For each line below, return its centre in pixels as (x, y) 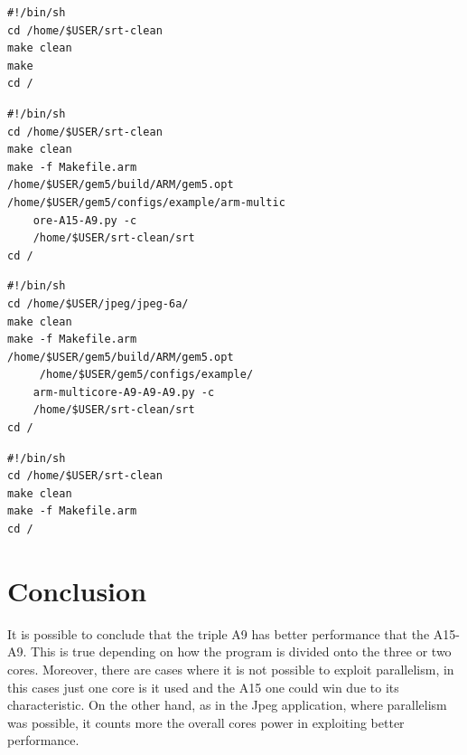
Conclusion (77, 590)
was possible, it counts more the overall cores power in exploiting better (206, 722)
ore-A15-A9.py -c (85, 220)
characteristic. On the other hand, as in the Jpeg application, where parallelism (227, 705)
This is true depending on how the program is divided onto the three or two (241, 651)
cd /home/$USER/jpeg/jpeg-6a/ (98, 303)
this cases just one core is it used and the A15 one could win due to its (203, 687)
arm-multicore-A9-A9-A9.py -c (124, 392)
